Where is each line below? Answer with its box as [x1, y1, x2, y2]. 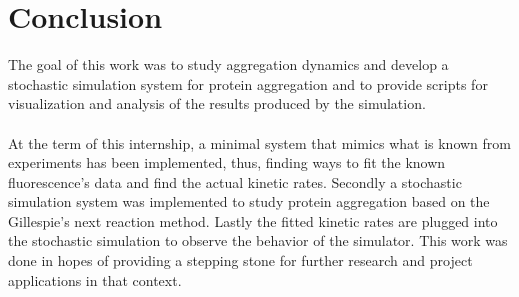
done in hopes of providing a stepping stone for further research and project [8, 250, 473, 271]
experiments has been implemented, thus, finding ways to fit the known [8, 152, 446, 173]
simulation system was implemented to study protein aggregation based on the [8, 191, 490, 212]
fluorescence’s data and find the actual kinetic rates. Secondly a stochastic [8, 171, 462, 192]
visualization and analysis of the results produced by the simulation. [8, 93, 426, 114]
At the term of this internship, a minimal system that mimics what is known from [8, 132, 511, 153]
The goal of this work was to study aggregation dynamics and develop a [8, 54, 449, 75]
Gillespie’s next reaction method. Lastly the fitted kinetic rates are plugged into [8, 210, 498, 231]
